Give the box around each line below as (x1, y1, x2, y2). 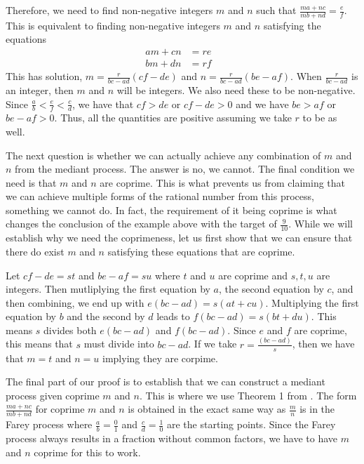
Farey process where (6, 417, 93, 432)
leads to (156, 309, 190, 324)
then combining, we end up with (6, 295, 144, 310)
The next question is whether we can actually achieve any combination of (6, 147, 321, 162)
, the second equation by (219, 281, 324, 296)
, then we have (292, 336, 355, 351)
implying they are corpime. (102, 350, 218, 365)
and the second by (67, 309, 145, 324)
